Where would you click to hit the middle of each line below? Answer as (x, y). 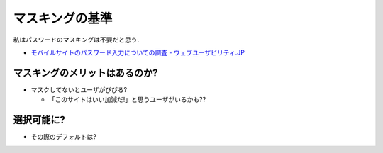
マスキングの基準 (63, 18)
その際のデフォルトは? (64, 137)
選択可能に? (39, 120)
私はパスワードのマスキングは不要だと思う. (76, 40)
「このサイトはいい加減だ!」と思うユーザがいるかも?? (127, 100)
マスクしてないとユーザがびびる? (79, 89)
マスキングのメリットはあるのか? (86, 73)
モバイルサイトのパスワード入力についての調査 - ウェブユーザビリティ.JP (138, 52)
